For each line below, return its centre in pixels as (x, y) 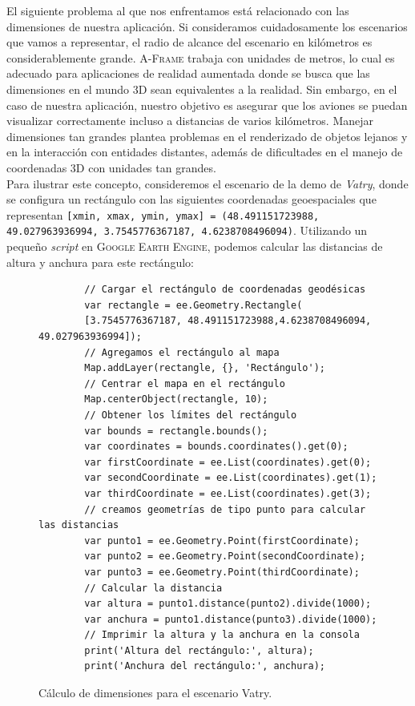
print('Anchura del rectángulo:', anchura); (205, 666)
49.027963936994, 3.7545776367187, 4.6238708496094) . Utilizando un (187, 230)
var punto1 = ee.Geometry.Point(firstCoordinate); (222, 541)
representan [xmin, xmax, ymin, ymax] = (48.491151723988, (163, 214)
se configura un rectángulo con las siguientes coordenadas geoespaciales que (191, 199)
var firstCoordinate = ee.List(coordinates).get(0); (228, 462)
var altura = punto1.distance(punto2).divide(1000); (228, 604)
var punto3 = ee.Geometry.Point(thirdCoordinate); (222, 572)
